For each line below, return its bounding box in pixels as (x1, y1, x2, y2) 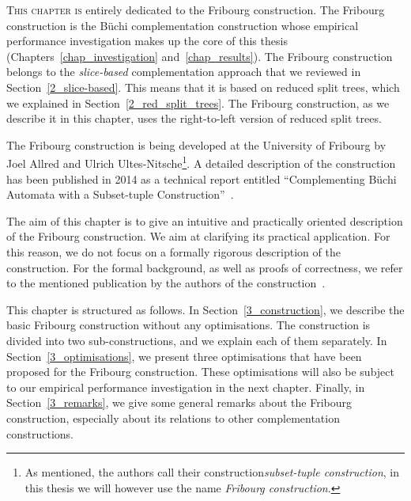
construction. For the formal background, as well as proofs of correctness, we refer (6, 259, 403, 275)
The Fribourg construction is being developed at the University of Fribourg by (6, 136, 386, 153)
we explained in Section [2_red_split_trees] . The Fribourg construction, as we (6, 94, 390, 111)
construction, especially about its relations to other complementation (6, 409, 340, 426)
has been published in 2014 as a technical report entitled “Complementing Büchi (6, 170, 397, 187)
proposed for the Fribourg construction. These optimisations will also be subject (6, 363, 394, 380)
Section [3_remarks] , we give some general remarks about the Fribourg (6, 394, 353, 411)
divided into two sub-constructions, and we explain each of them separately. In (6, 332, 387, 348)
